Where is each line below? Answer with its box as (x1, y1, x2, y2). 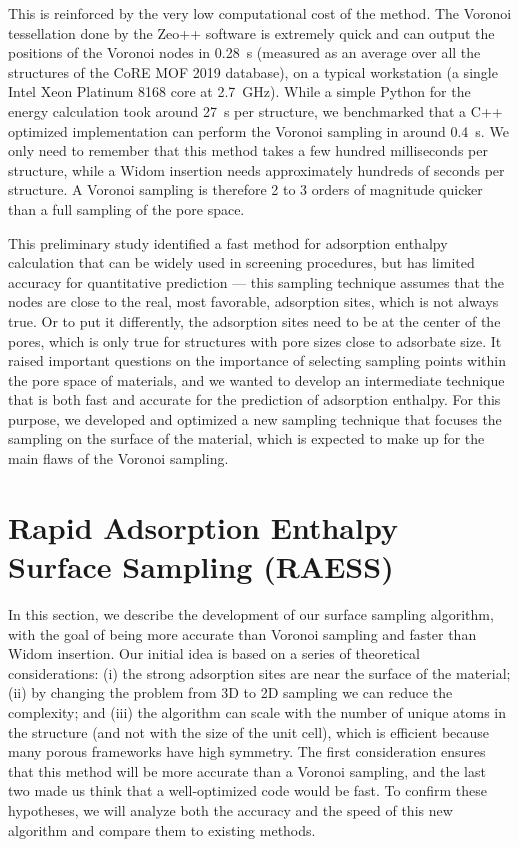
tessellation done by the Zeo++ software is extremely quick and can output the (8, 22, 495, 43)
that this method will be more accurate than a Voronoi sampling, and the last (8, 760, 486, 781)
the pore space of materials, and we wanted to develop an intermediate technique (8, 369, 505, 390)
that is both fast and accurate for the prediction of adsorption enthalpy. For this (8, 389, 501, 410)
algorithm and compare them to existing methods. (8, 819, 316, 840)
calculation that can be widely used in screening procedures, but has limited (8, 252, 475, 273)
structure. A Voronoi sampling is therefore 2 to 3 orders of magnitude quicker (8, 179, 483, 200)
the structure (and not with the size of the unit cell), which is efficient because (8, 721, 490, 742)
